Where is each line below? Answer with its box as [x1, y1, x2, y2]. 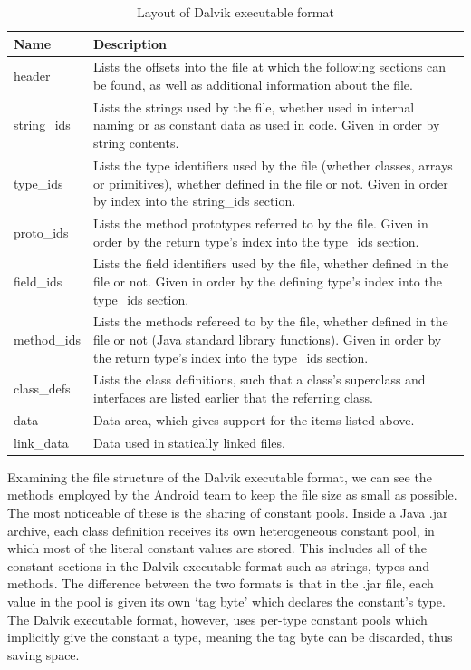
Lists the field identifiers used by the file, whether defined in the [92, 254, 449, 273]
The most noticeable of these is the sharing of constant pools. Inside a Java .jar [7, 503, 448, 521]
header [14, 66, 51, 85]
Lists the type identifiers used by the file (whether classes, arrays [92, 155, 453, 174]
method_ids [14, 330, 81, 348]
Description [92, 34, 167, 53]
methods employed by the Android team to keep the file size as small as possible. [7, 485, 457, 504]
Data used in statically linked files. [92, 432, 285, 452]
